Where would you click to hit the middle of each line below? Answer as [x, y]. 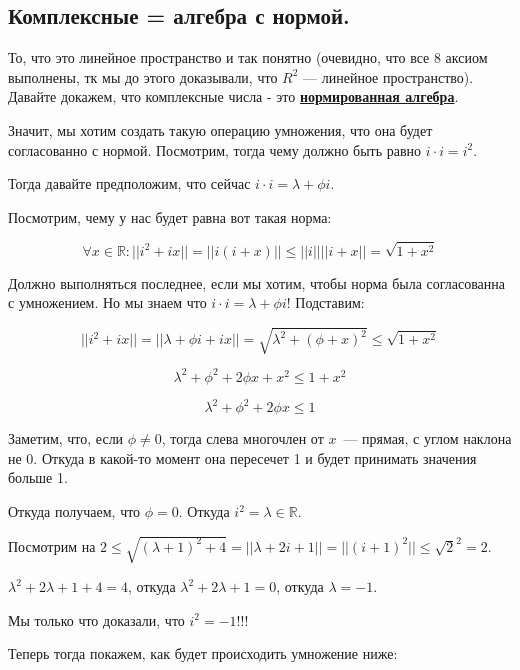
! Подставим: [325, 302]
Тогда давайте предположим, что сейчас [129, 183]
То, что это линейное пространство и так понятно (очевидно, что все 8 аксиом [248, 57]
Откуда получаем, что [74, 511]
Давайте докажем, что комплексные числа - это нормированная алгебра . [233, 96]
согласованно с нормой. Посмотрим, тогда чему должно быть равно [215, 149]
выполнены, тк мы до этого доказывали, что [143, 76]
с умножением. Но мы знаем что [107, 302]
